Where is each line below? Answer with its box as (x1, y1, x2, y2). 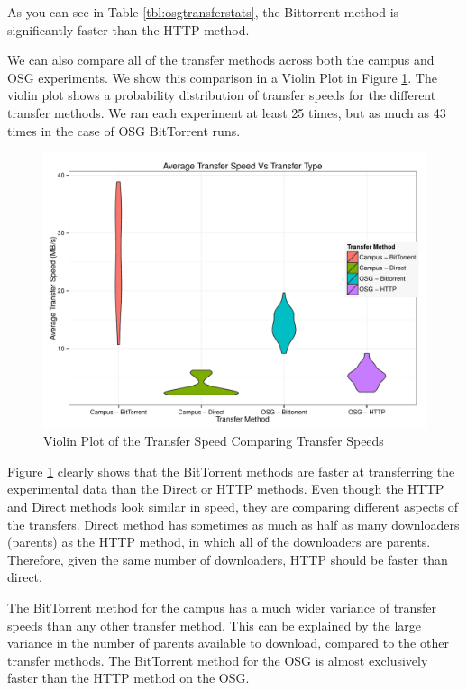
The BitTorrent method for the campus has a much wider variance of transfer (7, 597, 436, 616)
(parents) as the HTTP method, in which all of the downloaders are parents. (7, 532, 431, 551)
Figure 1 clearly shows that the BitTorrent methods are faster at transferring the (7, 461, 455, 480)
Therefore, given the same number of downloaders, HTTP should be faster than (7, 549, 448, 568)
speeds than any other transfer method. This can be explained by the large (7, 615, 421, 634)
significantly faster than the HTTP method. (7, 20, 250, 39)
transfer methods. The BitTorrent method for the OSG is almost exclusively (7, 650, 428, 669)
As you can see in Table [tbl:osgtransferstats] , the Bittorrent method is (7, 3, 399, 21)
